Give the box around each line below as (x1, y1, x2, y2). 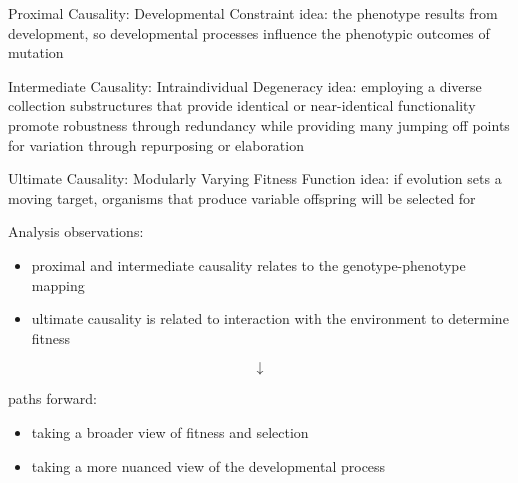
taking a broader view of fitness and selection (31, 421, 309, 442)
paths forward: (8, 388, 97, 409)
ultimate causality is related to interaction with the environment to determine (31, 308, 509, 329)
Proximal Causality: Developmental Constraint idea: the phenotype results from (8, 3, 498, 23)
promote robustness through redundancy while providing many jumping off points (8, 114, 510, 135)
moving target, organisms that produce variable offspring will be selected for (8, 187, 476, 208)
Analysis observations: (8, 221, 144, 242)
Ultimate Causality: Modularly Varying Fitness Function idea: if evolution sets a (8, 168, 502, 189)
